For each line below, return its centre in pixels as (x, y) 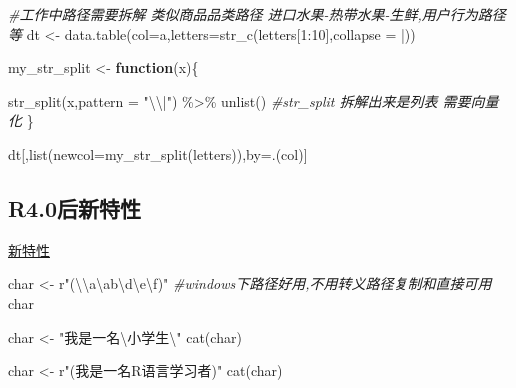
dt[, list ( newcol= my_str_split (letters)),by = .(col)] (158, 153)
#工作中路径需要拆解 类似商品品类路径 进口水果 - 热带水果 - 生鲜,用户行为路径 (257, 14)
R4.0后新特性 (74, 207)
